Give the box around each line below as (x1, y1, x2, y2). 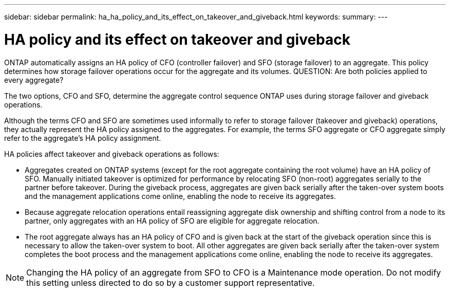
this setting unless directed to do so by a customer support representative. (26, 277, 315, 288)
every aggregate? (4, 75, 64, 84)
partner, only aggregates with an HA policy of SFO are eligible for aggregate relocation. (25, 216, 320, 225)
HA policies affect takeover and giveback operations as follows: (4, 149, 219, 158)
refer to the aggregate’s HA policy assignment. (4, 133, 161, 142)
